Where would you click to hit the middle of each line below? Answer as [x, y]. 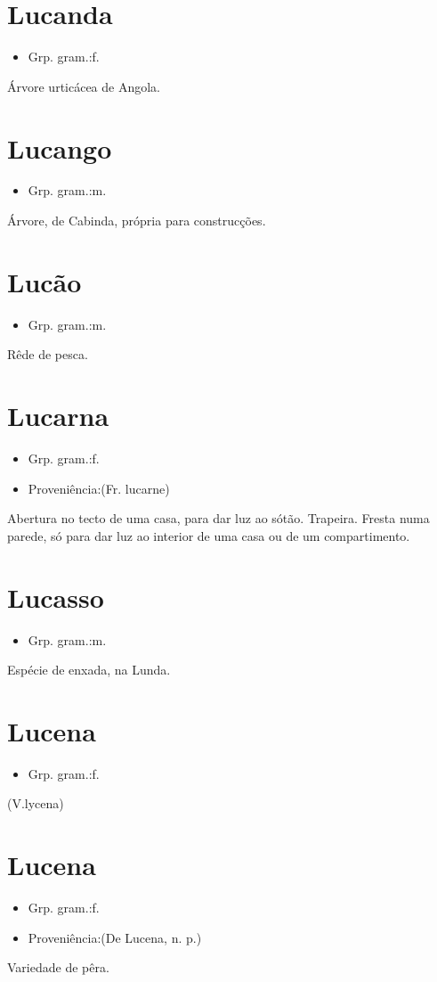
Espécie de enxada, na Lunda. [89, 670]
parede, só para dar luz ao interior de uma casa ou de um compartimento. [209, 535]
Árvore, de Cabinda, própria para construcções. [137, 221]
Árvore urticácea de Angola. [84, 86]
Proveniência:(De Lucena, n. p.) [115, 937]
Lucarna [58, 416]
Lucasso [56, 597]
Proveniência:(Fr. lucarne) [99, 488]
